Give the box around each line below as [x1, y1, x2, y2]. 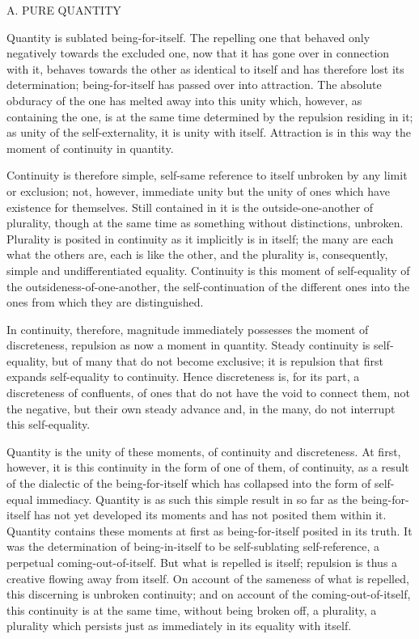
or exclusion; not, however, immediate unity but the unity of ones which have [6, 182, 390, 199]
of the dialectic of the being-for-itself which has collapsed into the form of [6, 475, 371, 492]
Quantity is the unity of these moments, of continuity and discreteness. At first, [6, 442, 401, 459]
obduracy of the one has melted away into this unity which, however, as [6, 91, 362, 108]
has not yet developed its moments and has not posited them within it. [33, 506, 387, 523]
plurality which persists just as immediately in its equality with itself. [6, 617, 352, 634]
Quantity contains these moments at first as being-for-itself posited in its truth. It [6, 522, 413, 539]
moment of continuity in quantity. [6, 139, 174, 156]
